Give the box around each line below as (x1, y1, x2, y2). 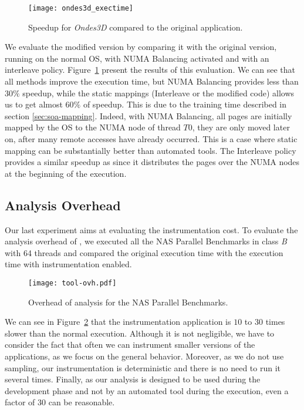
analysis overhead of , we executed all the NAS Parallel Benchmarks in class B (5, 235, 287, 247)
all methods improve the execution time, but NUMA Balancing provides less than (5, 75, 299, 88)
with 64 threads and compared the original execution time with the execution (5, 246, 283, 258)
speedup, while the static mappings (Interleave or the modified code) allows (22, 86, 295, 99)
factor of (5, 396, 35, 408)
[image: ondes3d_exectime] (28, 4, 133, 12)
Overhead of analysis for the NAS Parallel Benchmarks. (28, 295, 228, 308)
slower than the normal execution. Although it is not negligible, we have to (5, 327, 275, 339)
